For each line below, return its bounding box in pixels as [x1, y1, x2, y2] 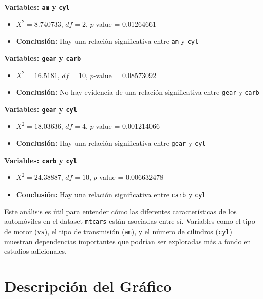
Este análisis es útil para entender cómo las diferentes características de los [4, 206, 237, 216]
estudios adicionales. [4, 246, 67, 256]
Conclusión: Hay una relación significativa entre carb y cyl [16, 189, 206, 199]
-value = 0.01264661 [93, 18, 156, 29]
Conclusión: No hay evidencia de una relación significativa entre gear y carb [16, 87, 259, 97]
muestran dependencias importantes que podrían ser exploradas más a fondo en [4, 236, 251, 246]
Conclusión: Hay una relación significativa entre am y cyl [16, 35, 199, 46]
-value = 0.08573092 [93, 69, 156, 80]
